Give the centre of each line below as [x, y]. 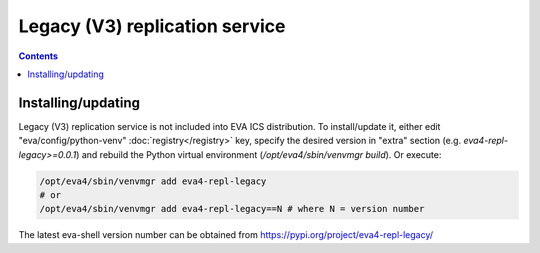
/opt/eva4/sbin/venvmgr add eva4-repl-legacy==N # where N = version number [232, 209]
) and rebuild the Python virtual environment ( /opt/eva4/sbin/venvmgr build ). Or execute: [258, 154]
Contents [38, 56]
